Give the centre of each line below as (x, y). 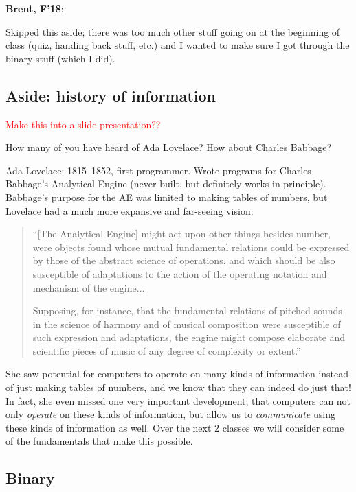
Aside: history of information (111, 95)
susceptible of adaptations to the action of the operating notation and (180, 273)
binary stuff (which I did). (60, 58)
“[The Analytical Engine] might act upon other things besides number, (182, 234)
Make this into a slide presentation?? (83, 124)
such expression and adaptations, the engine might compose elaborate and (189, 337)
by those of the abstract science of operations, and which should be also (184, 260)
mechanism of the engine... (89, 287)
